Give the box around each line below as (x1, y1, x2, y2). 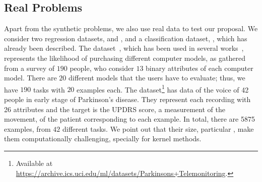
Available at (16, 157, 53, 168)
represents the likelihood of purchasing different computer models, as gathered (4, 52, 245, 63)
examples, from (4, 123, 51, 134)
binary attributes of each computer (146, 62, 253, 73)
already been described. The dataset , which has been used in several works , (4, 43, 244, 53)
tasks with (33, 84, 65, 95)
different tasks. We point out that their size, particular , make (62, 123, 254, 134)
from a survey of (4, 62, 55, 73)
